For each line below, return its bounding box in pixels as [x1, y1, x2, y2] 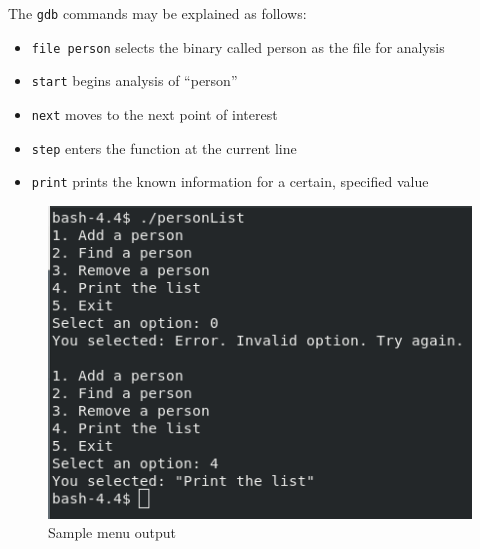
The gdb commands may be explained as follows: [8, 3, 307, 23]
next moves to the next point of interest [31, 103, 278, 124]
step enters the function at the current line [31, 137, 297, 158]
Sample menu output [48, 522, 176, 543]
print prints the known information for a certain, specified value [31, 171, 429, 192]
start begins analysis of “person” [31, 70, 238, 91]
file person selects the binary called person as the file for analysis [31, 36, 445, 57]
